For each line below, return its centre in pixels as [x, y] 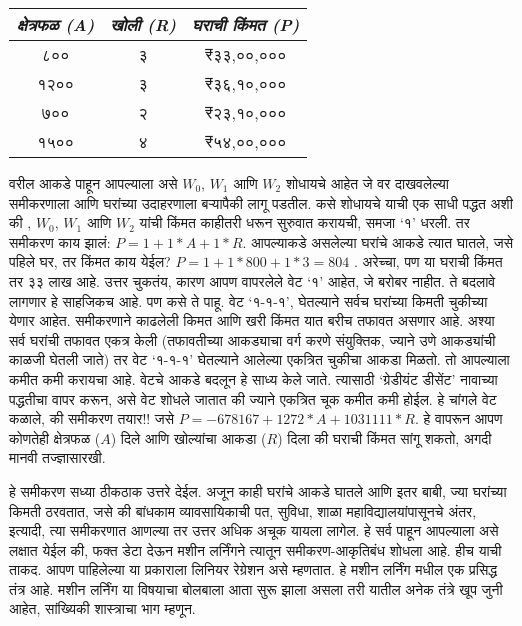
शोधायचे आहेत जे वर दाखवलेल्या [367, 183]
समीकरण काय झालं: [60, 241]
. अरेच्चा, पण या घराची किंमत [428, 261]
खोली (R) [143, 24]
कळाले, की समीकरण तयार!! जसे [92, 418]
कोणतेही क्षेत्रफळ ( [55, 437]
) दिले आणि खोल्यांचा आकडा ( [188, 437]
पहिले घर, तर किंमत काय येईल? [90, 261]
